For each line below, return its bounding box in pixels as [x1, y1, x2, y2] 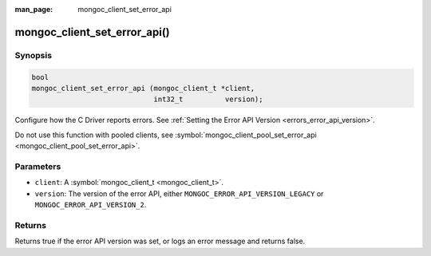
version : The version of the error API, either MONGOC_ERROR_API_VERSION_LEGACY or [34, 188, 324, 199]
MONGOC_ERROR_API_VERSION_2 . [34, 200, 147, 210]
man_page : [14, 5, 53, 14]
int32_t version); [153, 95, 263, 104]
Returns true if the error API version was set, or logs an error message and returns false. [14, 236, 306, 246]
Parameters [14, 160, 61, 171]
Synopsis [14, 49, 52, 61]
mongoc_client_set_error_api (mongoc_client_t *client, [31, 84, 255, 93]
